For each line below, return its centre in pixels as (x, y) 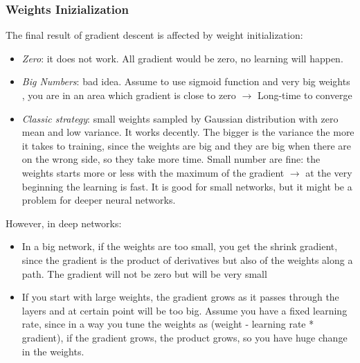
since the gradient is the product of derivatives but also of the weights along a (187, 259)
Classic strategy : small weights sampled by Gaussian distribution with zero (180, 118)
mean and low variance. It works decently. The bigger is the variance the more (188, 132)
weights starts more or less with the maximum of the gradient (153, 172)
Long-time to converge (305, 95)
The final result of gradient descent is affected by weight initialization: (154, 35)
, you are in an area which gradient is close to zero (129, 95)
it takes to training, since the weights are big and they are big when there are (187, 145)
